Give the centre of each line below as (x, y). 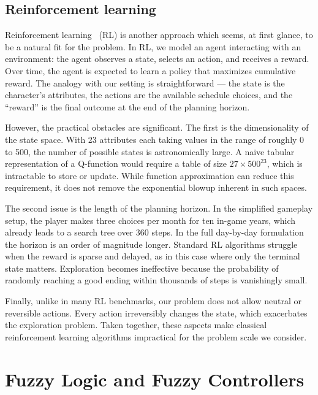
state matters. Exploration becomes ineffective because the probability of (142, 268)
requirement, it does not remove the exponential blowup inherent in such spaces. (156, 187)
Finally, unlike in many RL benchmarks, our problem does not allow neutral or (153, 301)
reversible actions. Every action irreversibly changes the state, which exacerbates (156, 313)
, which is (285, 163)
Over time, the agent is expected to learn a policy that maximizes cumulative (150, 70)
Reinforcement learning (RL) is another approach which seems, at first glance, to (159, 35)
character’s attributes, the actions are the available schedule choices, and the (149, 95)
